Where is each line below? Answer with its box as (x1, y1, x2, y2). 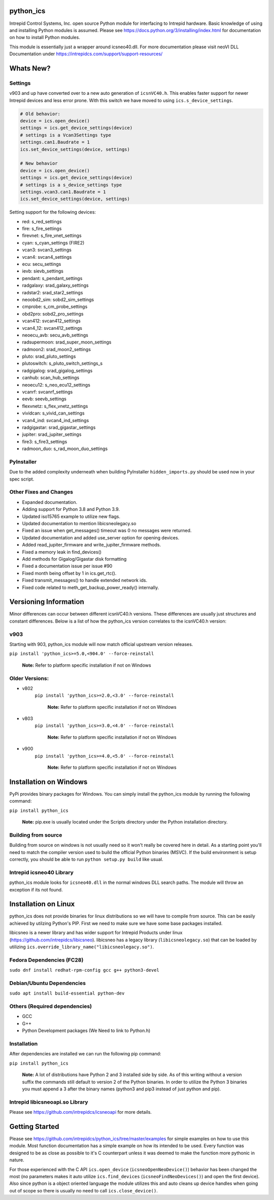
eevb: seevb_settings (22, 396, 67, 402)
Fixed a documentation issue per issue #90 (22, 563, 113, 569)
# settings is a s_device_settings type (20, 182, 122, 188)
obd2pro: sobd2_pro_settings (22, 311, 84, 317)
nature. (9, 1157, 25, 1163)
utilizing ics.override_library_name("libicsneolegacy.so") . (9, 944, 154, 950)
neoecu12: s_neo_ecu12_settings (22, 382, 91, 388)
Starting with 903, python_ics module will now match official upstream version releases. (9, 641, 193, 647)
